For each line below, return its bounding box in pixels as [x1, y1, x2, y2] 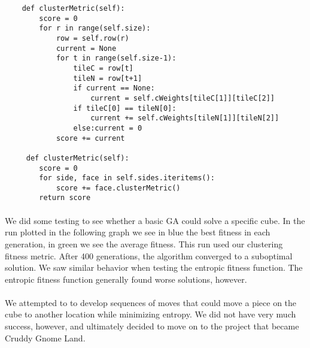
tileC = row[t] [73, 63, 133, 72]
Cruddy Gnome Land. [5, 331, 86, 344]
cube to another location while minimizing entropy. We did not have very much [5, 308, 296, 320]
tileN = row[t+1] [73, 74, 142, 83]
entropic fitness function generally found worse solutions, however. [5, 273, 247, 285]
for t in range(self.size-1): [56, 54, 177, 63]
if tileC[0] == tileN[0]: [73, 104, 177, 113]
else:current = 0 [73, 123, 142, 132]
